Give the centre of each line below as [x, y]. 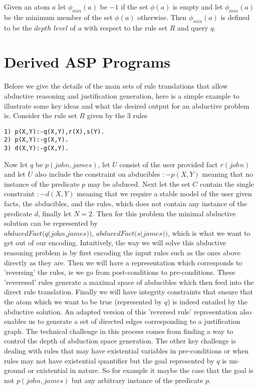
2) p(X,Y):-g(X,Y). [36, 140]
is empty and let [198, 7]
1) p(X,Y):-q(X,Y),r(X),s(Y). [54, 131]
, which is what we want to [209, 233]
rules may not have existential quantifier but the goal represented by [109, 360]
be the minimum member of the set [58, 17]
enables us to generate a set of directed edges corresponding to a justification [122, 321]
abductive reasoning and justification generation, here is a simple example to [122, 95]
